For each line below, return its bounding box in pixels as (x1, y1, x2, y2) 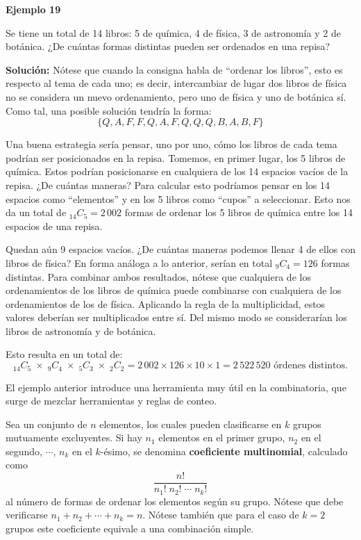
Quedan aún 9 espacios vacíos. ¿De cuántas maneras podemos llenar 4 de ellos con (6, 242, 355, 256)
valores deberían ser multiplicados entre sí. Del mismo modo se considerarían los (6, 310, 347, 325)
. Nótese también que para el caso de (142, 507, 299, 522)
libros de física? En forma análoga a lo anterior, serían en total (6, 255, 273, 270)
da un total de (6, 205, 67, 220)
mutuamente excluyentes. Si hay (6, 430, 142, 445)
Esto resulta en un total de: (6, 347, 123, 361)
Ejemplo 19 (6, 2, 61, 16)
